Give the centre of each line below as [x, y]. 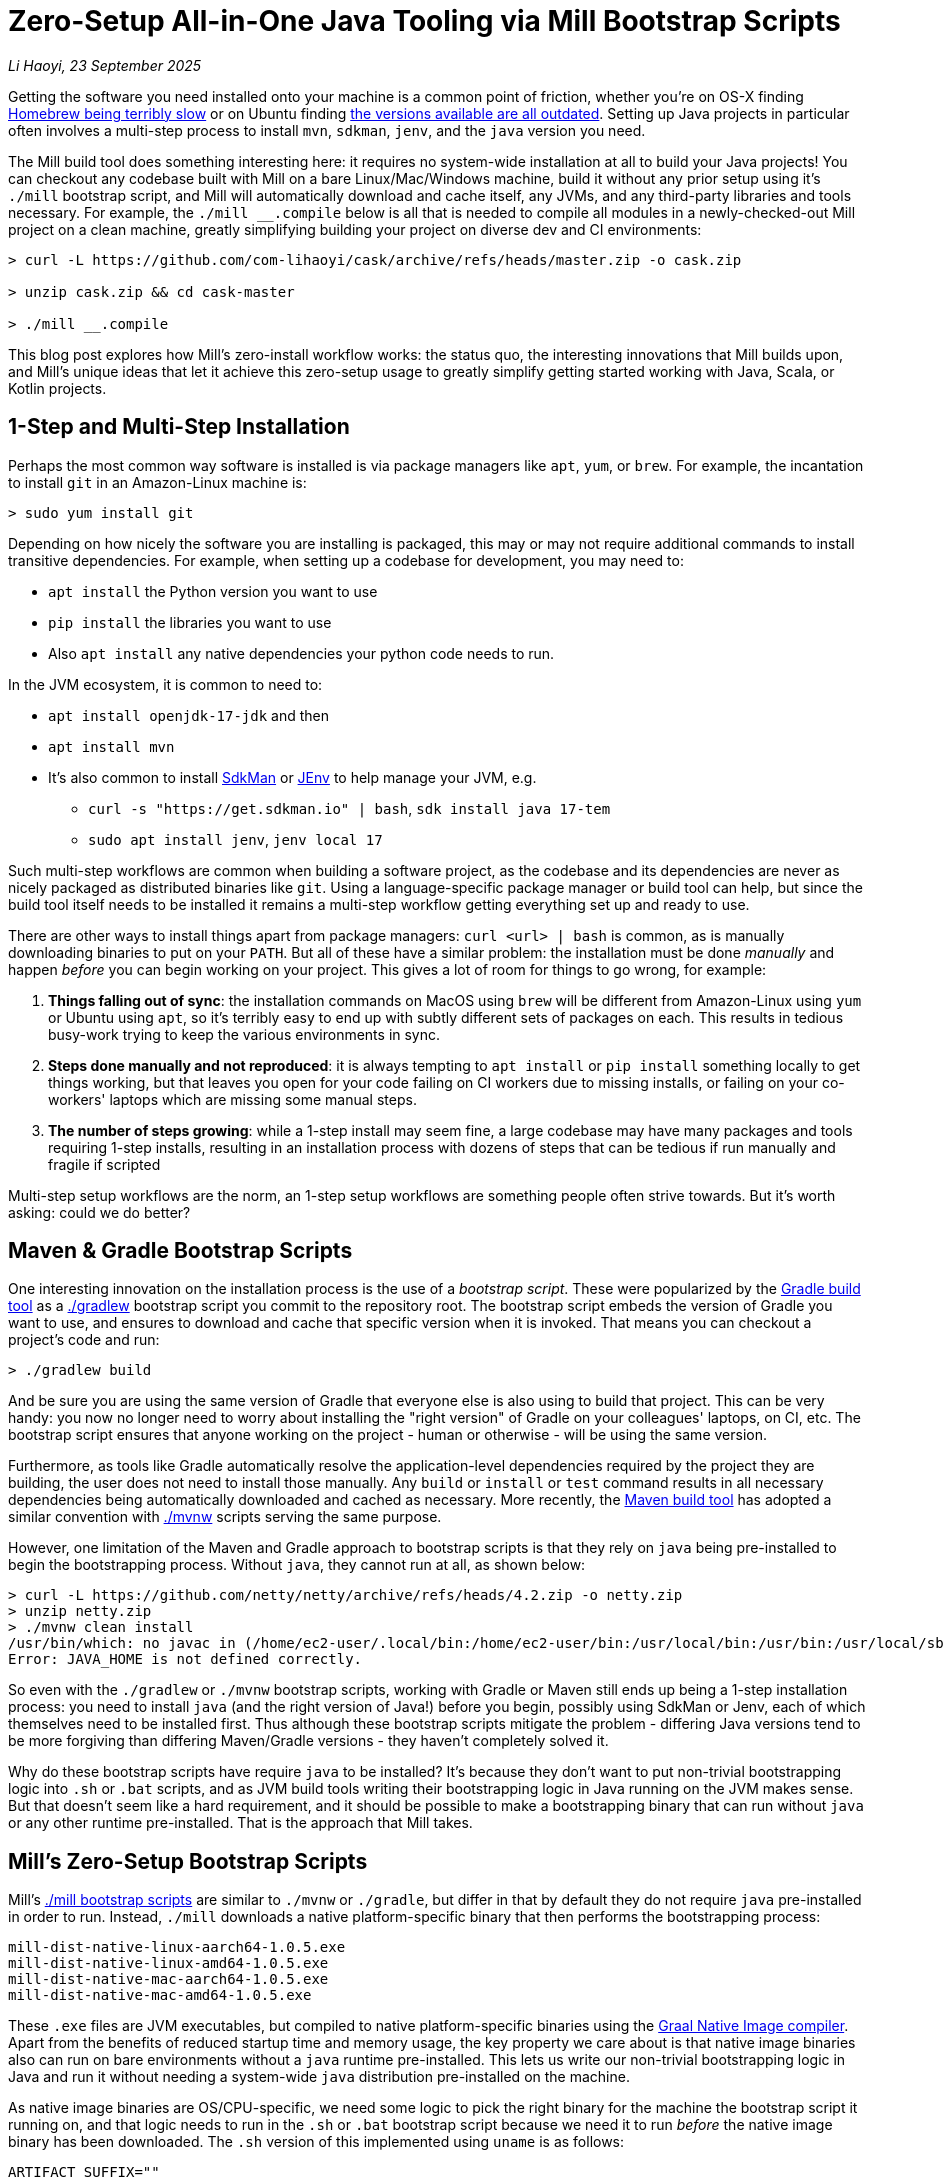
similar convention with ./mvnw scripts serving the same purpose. [225, 1517]
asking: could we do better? [99, 1212]
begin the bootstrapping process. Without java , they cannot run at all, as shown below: [297, 1565]
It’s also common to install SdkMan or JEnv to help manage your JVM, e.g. [292, 777]
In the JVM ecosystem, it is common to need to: [165, 684]
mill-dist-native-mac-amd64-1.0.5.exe [160, 1995]
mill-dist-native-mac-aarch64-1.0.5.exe [168, 1979]
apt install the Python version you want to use [213, 591]
